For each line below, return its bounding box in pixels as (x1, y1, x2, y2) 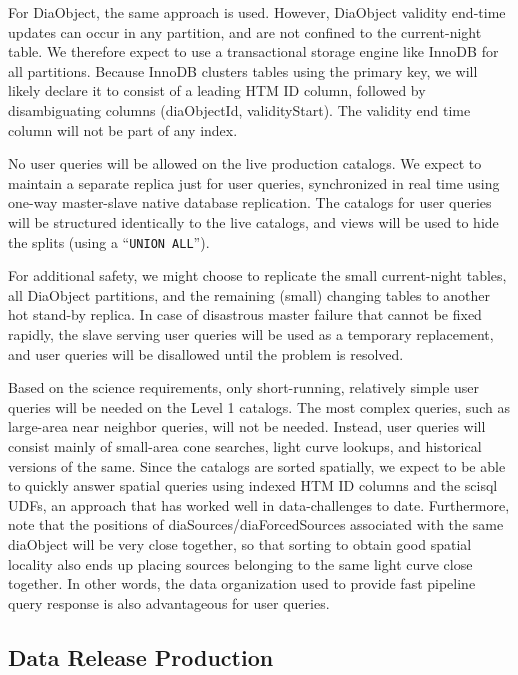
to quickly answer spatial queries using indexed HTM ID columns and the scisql (8, 475, 498, 496)
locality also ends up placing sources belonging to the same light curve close (8, 553, 473, 574)
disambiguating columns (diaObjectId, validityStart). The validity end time (8, 99, 471, 120)
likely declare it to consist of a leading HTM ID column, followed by (8, 80, 426, 101)
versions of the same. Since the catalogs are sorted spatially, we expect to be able (8, 455, 506, 476)
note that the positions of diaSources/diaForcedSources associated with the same (8, 514, 504, 535)
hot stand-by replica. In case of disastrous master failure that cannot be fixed (8, 304, 482, 325)
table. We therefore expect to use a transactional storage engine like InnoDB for (8, 41, 499, 62)
